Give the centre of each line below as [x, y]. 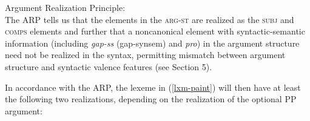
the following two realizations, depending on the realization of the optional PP [151, 99]
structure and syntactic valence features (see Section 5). [109, 66]
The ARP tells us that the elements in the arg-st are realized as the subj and [150, 19]
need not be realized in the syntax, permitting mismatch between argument [145, 55]
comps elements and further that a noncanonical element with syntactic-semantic [155, 31]
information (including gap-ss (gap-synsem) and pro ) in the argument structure [152, 43]
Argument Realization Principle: [65, 7]
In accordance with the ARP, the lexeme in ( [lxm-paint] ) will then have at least [153, 87]
